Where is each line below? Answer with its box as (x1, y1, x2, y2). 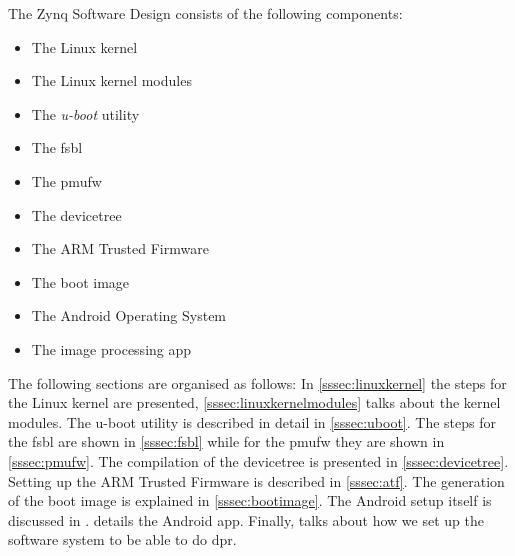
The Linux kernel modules (31, 70, 192, 91)
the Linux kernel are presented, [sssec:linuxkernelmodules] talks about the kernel (8, 392, 501, 413)
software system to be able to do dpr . (8, 529, 237, 550)
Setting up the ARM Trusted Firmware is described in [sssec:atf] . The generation (8, 470, 505, 491)
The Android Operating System (31, 305, 227, 326)
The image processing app (31, 338, 192, 359)
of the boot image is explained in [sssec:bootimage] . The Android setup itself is (8, 490, 492, 511)
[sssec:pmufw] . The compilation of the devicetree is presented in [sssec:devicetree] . (8, 450, 509, 471)
